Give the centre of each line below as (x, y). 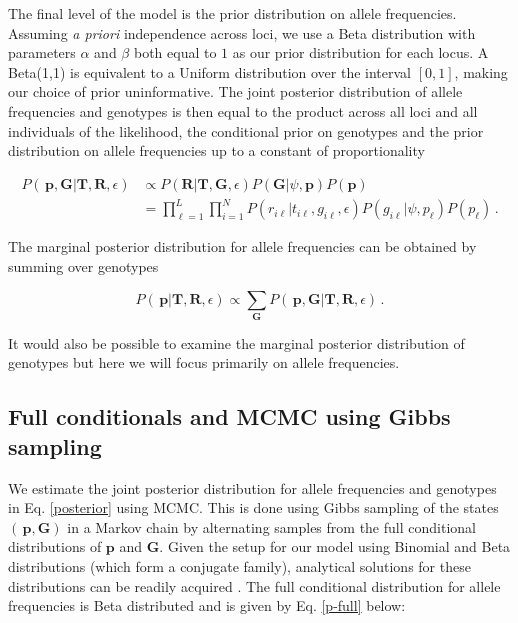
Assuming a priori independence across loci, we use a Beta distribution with (242, 32)
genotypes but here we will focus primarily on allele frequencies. (204, 362)
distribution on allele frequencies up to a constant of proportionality (216, 150)
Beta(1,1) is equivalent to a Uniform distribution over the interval (210, 71)
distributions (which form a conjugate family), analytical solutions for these (239, 565)
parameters (42, 52)
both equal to (175, 52)
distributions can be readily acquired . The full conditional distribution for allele (254, 585)
